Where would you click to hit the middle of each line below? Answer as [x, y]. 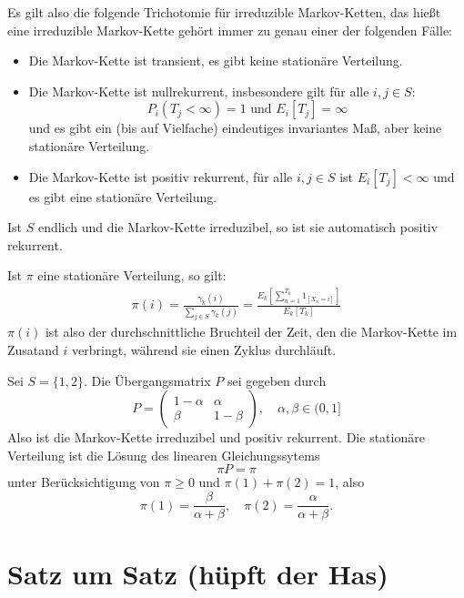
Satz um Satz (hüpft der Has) [198, 574]
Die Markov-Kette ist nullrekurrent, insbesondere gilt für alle [199, 91]
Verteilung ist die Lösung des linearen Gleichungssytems [164, 455]
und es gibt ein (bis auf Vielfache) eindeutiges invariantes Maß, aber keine [235, 128]
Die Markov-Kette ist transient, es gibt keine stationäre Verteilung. [216, 61]
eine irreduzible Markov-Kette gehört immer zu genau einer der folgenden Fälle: [230, 30]
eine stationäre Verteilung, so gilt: [132, 275]
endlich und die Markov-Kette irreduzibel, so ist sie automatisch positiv [238, 227]
